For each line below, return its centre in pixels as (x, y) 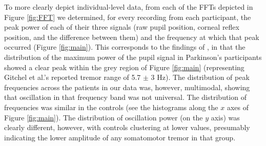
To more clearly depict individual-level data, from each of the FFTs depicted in (129, 7)
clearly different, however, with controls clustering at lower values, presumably (127, 127)
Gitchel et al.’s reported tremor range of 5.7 (73, 77)
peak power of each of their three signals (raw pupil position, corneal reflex (122, 27)
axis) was (225, 117)
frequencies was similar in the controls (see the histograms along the (111, 107)
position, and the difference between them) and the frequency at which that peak (132, 37)
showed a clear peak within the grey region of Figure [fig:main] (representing (124, 67)
